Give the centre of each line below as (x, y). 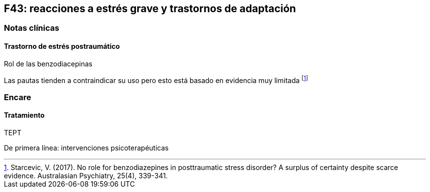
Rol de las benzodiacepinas (48, 64)
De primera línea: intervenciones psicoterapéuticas (86, 148)
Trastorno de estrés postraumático (62, 46)
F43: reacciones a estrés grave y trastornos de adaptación (150, 9)
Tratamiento (24, 115)
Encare (18, 97)
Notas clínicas (32, 28)
